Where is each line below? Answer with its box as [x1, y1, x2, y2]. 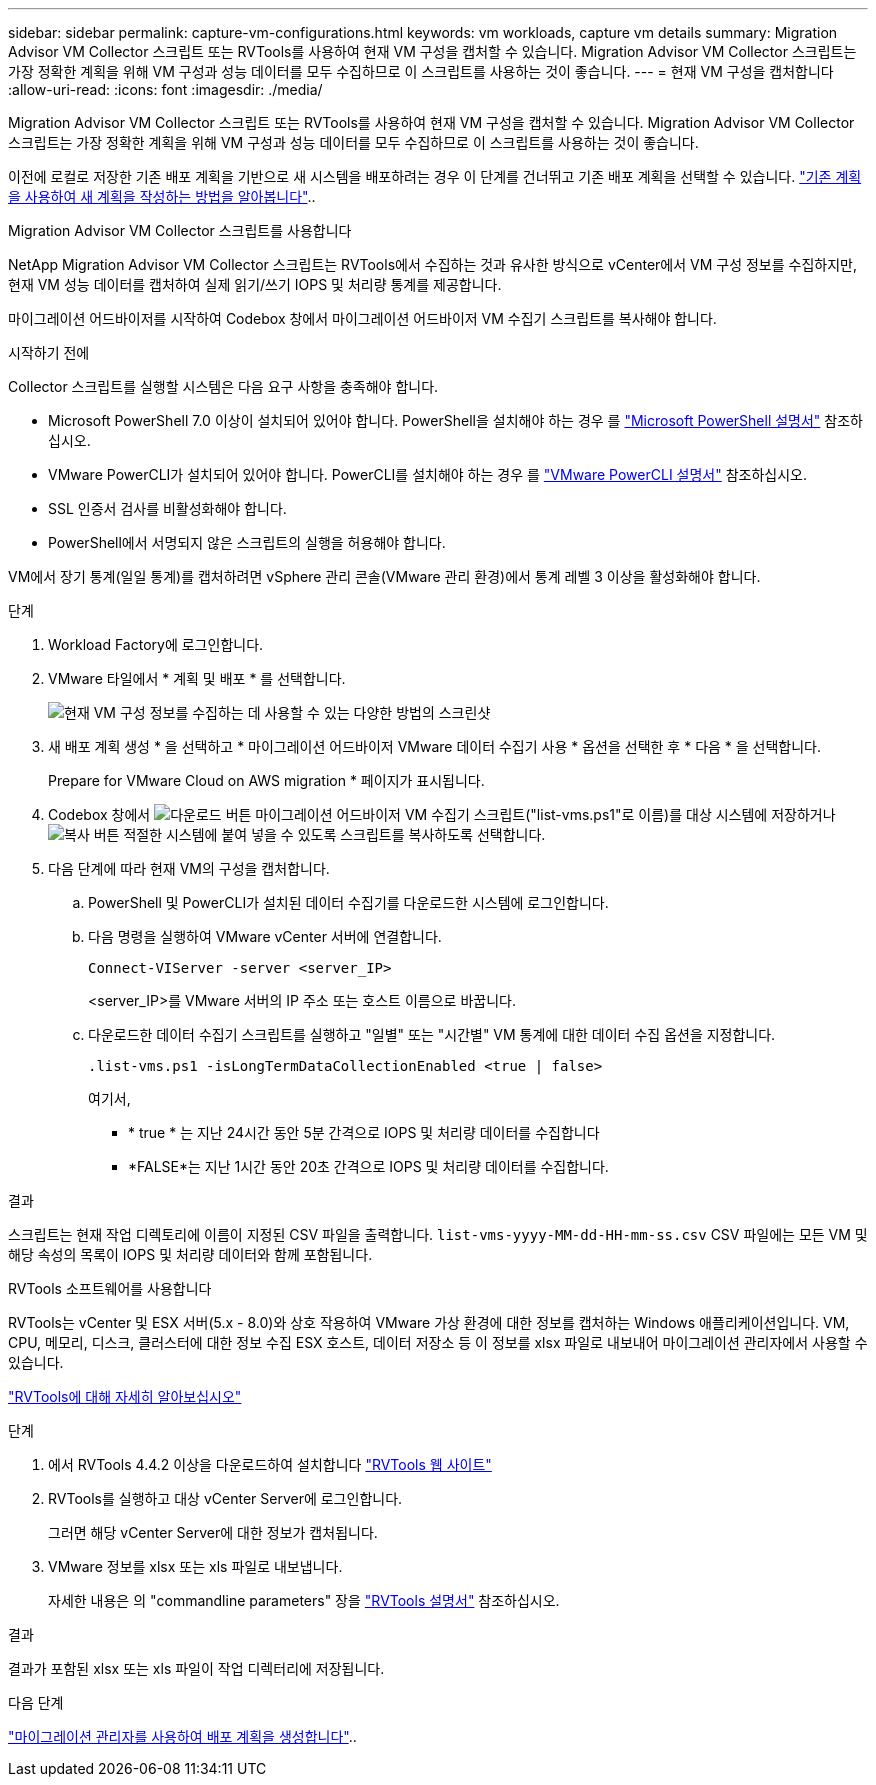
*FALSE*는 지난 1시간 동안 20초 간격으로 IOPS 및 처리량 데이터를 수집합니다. [128, 1158, 609, 1175]
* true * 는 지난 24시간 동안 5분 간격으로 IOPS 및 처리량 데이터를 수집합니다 [128, 1124, 600, 1141]
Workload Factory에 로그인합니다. [48, 636, 264, 653]
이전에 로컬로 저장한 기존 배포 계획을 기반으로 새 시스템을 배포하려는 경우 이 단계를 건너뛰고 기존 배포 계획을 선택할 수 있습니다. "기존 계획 [8, 168, 862, 185]
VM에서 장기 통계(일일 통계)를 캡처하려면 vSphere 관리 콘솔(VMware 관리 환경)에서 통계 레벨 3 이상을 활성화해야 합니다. [8, 568, 761, 585]
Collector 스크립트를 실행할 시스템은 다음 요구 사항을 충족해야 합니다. [8, 378, 439, 395]
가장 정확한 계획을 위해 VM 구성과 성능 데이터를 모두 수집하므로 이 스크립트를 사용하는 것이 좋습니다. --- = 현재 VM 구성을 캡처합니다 [8, 63, 834, 80]
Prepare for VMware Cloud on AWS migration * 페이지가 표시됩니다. [48, 772, 485, 789]
